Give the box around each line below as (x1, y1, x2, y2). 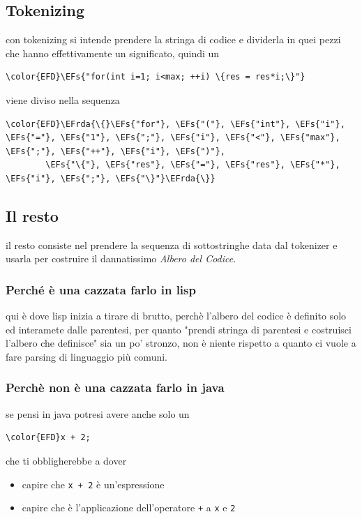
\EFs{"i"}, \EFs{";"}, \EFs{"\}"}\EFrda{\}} (6, 173, 216, 183)
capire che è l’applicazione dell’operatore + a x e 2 (22, 500, 236, 515)
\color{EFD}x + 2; (6, 433, 91, 443)
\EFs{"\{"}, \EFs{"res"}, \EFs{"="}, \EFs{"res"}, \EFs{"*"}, (45, 160, 340, 170)
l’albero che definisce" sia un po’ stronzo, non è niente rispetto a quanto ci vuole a (6, 336, 356, 350)
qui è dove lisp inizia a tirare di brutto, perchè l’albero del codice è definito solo (6, 308, 347, 323)
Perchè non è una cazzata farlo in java (6, 379, 225, 396)
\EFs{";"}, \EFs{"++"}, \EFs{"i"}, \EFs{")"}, (6, 146, 225, 156)
